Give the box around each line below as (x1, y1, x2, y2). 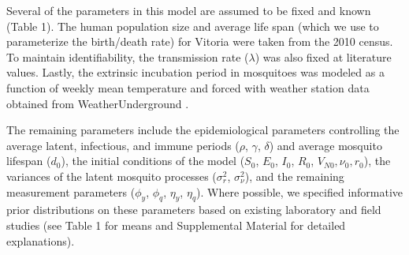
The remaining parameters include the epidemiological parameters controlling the (6, 122, 400, 138)
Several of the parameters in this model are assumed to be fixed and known (6, 2, 371, 18)
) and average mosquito (269, 137, 382, 153)
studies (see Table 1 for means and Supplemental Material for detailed (6, 216, 346, 233)
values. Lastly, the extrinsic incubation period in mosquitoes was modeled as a (6, 64, 385, 81)
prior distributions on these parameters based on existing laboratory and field (6, 201, 381, 218)
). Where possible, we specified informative (196, 183, 403, 200)
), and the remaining (244, 167, 344, 184)
